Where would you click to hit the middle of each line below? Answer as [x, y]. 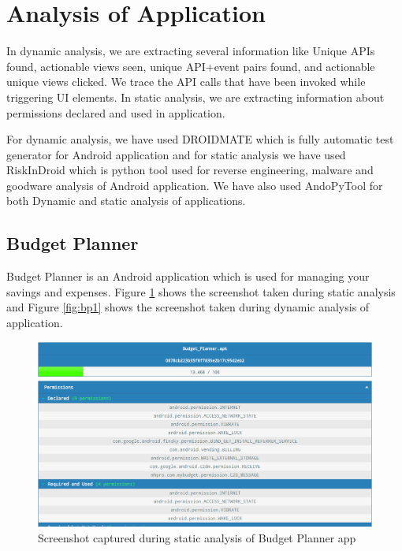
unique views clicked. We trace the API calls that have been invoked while [186, 82]
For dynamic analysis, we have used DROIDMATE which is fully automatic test [200, 139]
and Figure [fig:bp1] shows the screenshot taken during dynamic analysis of [188, 307]
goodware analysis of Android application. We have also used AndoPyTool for [195, 185]
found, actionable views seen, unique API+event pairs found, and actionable [191, 66]
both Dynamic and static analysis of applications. [126, 201]
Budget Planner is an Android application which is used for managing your [188, 276]
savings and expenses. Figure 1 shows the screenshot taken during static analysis [201, 291]
